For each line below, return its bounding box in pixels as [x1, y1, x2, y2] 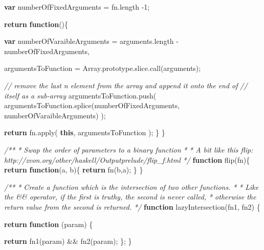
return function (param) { [4, 218, 93, 229]
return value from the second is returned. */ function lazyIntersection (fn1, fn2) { [4, 201, 260, 212]
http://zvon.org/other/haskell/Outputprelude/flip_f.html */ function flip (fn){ [4, 154, 250, 165]
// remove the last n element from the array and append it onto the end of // [4, 80, 248, 90]
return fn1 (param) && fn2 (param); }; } [4, 236, 132, 246]
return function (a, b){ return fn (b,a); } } [4, 164, 143, 175]
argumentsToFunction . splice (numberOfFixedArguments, [4, 100, 180, 111]
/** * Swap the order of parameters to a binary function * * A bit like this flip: [4, 144, 253, 155]
